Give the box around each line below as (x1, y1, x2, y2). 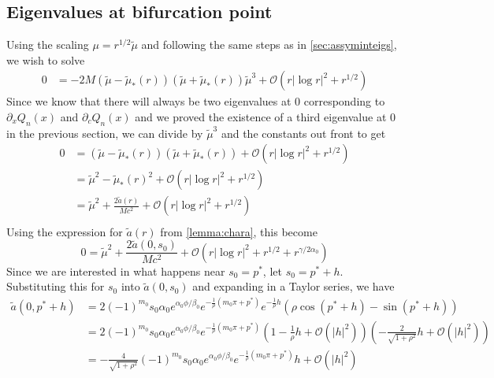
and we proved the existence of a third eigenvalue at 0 (135, 109, 396, 125)
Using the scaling (6, 36, 89, 53)
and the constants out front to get (221, 124, 386, 141)
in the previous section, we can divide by (6, 124, 203, 141)
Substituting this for (6, 278, 105, 295)
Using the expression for (6, 223, 123, 239)
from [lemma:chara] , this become (160, 223, 318, 239)
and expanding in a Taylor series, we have (192, 278, 395, 295)
